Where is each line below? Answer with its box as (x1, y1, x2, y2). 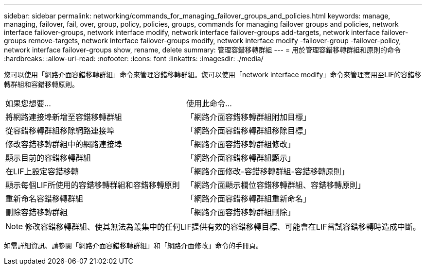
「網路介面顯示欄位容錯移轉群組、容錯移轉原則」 (186, 180, 366, 190)
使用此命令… (186, 99, 232, 108)
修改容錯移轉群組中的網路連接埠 (5, 139, 123, 149)
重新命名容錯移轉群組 (5, 194, 84, 203)
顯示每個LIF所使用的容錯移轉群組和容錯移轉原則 (5, 180, 180, 190)
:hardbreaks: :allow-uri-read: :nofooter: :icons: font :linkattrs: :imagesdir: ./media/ (4, 54, 264, 63)
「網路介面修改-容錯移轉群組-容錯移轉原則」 (186, 167, 349, 176)
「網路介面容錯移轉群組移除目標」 (186, 126, 311, 135)
